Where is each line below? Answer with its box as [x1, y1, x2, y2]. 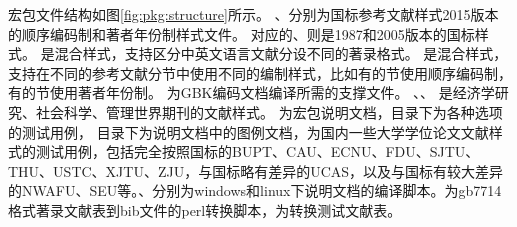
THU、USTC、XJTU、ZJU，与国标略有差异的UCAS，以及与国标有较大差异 [8, 160, 504, 181]
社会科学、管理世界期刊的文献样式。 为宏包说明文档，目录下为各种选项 [35, 101, 503, 122]
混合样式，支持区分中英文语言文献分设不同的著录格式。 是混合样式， [54, 43, 508, 64]
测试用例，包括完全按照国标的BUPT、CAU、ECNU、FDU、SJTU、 [35, 141, 480, 162]
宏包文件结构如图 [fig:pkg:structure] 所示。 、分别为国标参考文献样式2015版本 [8, 4, 499, 24]
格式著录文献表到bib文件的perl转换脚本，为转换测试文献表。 [8, 199, 402, 220]
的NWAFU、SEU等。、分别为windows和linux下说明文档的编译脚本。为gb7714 [8, 180, 502, 201]
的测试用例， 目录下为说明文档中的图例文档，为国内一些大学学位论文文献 [8, 121, 489, 142]
